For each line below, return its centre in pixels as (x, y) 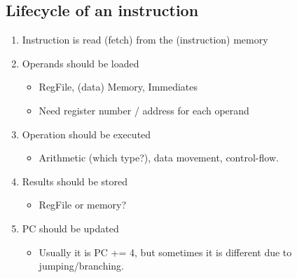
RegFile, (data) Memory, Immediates (118, 87)
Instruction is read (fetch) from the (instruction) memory (145, 40)
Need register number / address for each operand (144, 110)
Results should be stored (75, 181)
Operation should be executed (87, 134)
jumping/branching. (82, 266)
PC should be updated (70, 228)
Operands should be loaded (81, 63)
